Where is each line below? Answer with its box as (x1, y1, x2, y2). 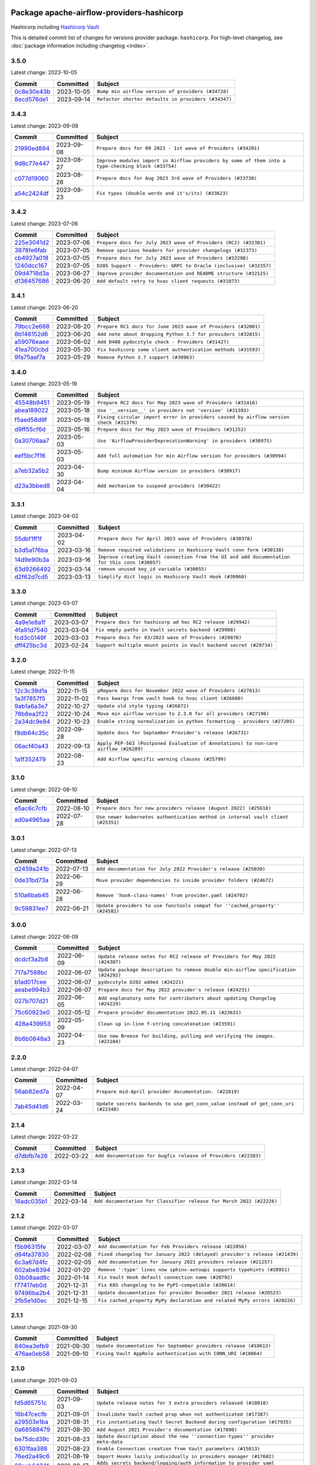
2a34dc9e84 (14, 717, 51, 725)
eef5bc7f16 (14, 452, 46, 460)
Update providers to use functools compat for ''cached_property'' (96, 902, 280, 909)
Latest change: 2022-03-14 (11, 1178, 77, 1186)
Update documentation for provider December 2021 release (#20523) (98, 1290, 282, 1296)
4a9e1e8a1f (14, 618, 46, 626)
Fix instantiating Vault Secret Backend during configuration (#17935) (97, 1419, 292, 1425)
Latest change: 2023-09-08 (11, 122, 78, 129)
